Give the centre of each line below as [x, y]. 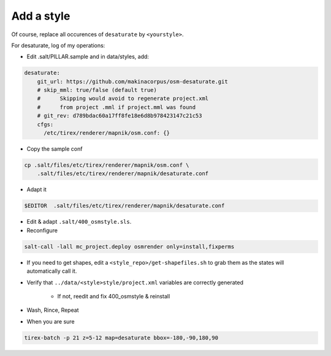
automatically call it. [52, 271]
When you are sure [51, 321]
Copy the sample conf [55, 149]
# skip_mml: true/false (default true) [97, 90]
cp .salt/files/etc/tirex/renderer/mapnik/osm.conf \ [107, 165]
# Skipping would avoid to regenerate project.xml [123, 99]
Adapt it [37, 189]
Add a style [41, 16]
